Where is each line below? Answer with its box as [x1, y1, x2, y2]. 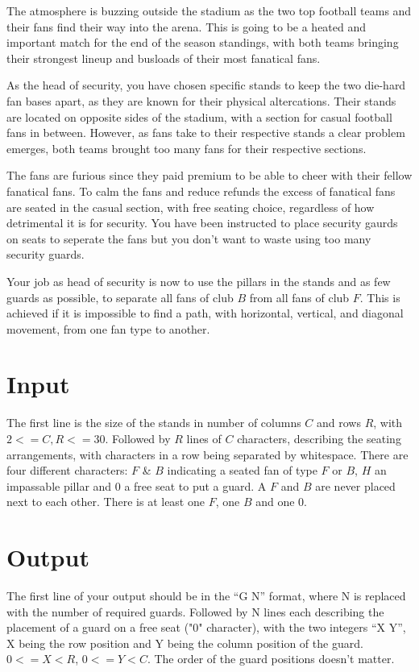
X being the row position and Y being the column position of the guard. [6, 634, 363, 651]
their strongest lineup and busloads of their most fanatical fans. [6, 49, 321, 66]
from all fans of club [249, 288, 350, 305]
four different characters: [6, 462, 128, 479]
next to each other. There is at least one [6, 493, 205, 510]
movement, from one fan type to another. [6, 320, 210, 337]
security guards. [6, 246, 85, 263]
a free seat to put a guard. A [124, 477, 267, 494]
